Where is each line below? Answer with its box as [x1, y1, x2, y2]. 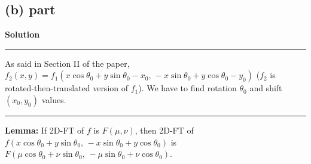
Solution [5, 28, 40, 41]
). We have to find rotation [138, 82, 237, 94]
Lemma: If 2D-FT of [5, 123, 84, 136]
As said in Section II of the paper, [5, 57, 130, 69]
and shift [249, 82, 282, 94]
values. [41, 93, 66, 106]
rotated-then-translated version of [5, 82, 129, 94]
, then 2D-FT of [135, 123, 194, 136]
